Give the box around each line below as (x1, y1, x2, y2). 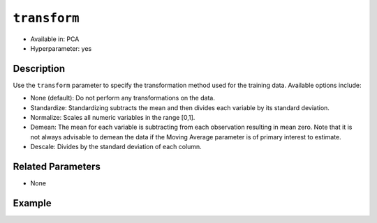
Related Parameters (13, 161, 101, 172)
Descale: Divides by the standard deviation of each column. (30, 143, 202, 151)
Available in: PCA (30, 35, 80, 43)
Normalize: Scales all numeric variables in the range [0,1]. (30, 114, 195, 122)
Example (13, 197, 52, 209)
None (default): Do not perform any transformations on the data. (30, 94, 216, 102)
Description (13, 63, 66, 75)
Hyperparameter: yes (30, 44, 92, 52)
